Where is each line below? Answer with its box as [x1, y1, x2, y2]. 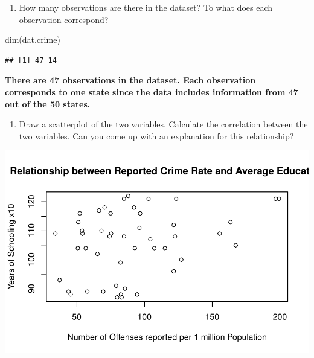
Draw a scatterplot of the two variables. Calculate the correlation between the [19, 118, 308, 130]
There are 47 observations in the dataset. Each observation [5, 74, 256, 86]
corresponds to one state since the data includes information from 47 [5, 85, 298, 98]
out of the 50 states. [5, 97, 91, 110]
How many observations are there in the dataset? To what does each [19, 1, 272, 13]
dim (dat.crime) [5, 33, 60, 46]
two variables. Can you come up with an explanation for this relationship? [19, 129, 294, 142]
